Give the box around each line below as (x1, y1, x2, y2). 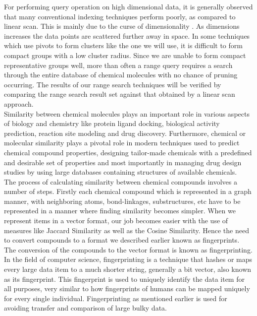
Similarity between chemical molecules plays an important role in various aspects (4, 108, 250, 119)
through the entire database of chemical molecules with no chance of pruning (4, 69, 238, 80)
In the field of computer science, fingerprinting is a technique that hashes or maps (4, 254, 253, 264)
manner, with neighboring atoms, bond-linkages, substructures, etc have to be (4, 195, 241, 206)
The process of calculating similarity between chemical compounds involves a (4, 176, 237, 187)
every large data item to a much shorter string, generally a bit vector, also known (4, 264, 252, 274)
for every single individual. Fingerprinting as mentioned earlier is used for (4, 293, 227, 303)
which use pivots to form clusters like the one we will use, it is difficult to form (4, 40, 243, 51)
